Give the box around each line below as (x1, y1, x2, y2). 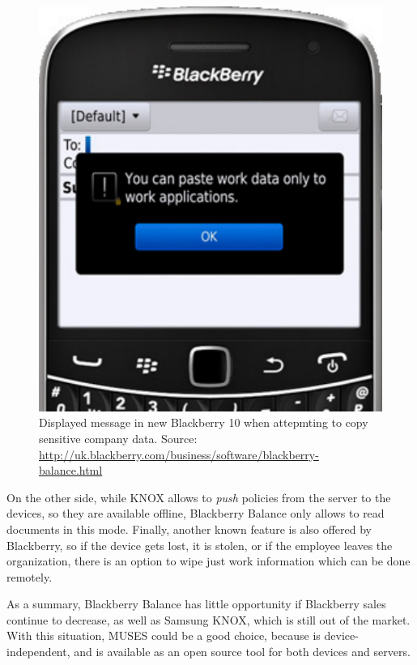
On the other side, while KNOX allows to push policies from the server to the (6, 488, 391, 505)
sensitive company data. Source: (39, 429, 198, 446)
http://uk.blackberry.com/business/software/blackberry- (39, 445, 319, 463)
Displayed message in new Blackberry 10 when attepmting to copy (39, 414, 368, 431)
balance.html (39, 462, 103, 479)
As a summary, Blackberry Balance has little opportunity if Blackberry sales (6, 595, 386, 612)
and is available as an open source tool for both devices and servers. (74, 643, 411, 660)
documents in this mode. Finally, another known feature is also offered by (6, 520, 372, 537)
